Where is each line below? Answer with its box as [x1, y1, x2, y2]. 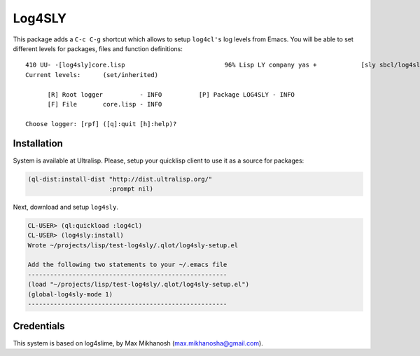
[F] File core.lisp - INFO [47, 100, 162, 108]
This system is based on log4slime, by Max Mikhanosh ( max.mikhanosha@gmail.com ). [13, 338, 264, 347]
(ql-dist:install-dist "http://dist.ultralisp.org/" [27, 175, 213, 183]
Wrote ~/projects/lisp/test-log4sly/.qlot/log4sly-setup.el [27, 241, 239, 249]
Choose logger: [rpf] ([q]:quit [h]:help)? [25, 120, 177, 128]
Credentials [13, 320, 65, 332]
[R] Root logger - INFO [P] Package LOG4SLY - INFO [47, 90, 295, 98]
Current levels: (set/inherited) [25, 71, 159, 78]
